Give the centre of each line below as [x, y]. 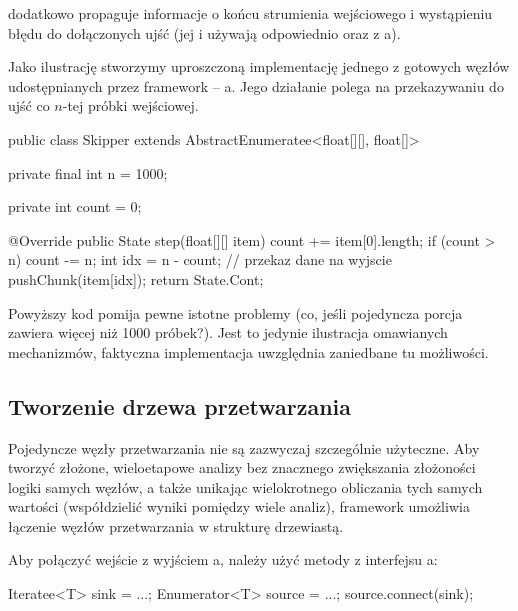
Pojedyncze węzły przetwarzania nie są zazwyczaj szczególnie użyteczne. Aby [244, 447]
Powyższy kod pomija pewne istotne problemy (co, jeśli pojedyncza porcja [235, 312]
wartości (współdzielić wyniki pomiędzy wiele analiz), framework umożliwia [239, 506]
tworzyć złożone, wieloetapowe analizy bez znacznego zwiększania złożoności [242, 467]
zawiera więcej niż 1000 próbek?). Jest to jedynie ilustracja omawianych [228, 332]
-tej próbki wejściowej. [130, 105]
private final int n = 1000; [88, 172]
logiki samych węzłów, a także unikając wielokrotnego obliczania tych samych [245, 486]
